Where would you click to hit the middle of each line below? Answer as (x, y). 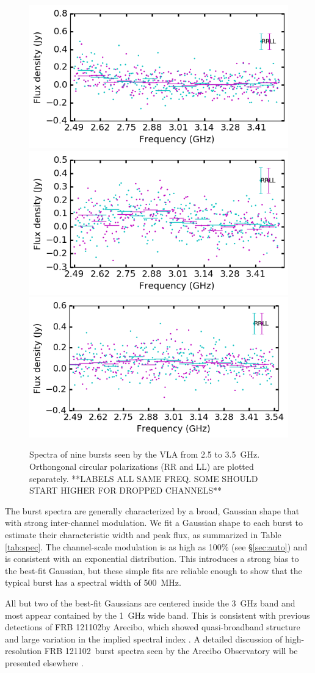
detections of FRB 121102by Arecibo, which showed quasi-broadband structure (153, 627)
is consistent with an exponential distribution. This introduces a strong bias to (152, 559)
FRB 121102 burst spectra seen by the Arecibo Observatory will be (171, 651)
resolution (24, 651)
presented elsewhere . (44, 662)
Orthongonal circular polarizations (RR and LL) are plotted (142, 466)
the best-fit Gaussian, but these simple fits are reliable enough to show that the (154, 570)
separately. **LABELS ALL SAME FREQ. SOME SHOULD (144, 478)
